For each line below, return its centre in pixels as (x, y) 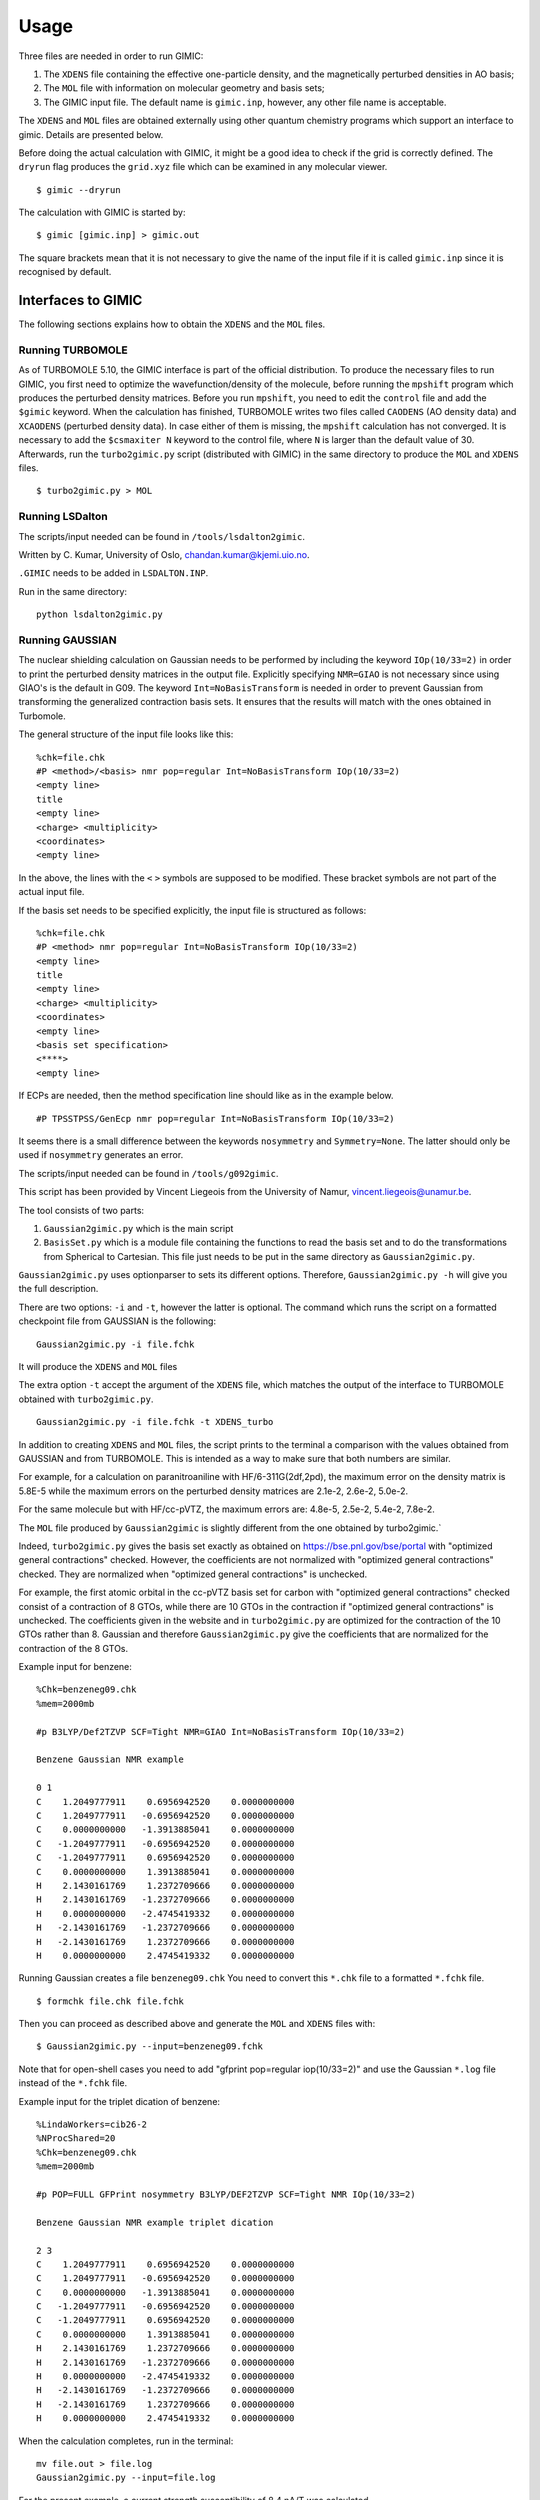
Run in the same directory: (73, 591)
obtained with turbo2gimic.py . (86, 1399)
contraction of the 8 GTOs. (73, 1648)
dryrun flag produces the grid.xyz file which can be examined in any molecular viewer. (203, 167)
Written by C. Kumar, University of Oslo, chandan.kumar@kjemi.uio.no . (164, 554)
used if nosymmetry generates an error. (101, 1155)
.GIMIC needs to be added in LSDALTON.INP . (113, 573)
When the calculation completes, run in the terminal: (126, 2441)
